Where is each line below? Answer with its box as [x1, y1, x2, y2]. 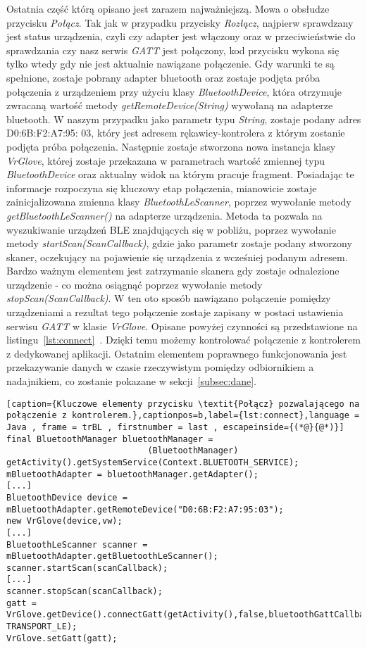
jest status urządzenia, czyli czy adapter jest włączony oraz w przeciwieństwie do [6, 29, 356, 44]
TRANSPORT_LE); [6, 622, 77, 632]
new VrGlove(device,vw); [6, 516, 123, 527]
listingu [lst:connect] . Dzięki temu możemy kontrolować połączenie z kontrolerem [6, 332, 361, 347]
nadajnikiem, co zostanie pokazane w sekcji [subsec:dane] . [6, 374, 256, 389]
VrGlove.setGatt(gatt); [6, 633, 118, 643]
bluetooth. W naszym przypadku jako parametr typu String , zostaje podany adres [6, 111, 361, 126]
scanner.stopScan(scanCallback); [6, 586, 163, 597]
